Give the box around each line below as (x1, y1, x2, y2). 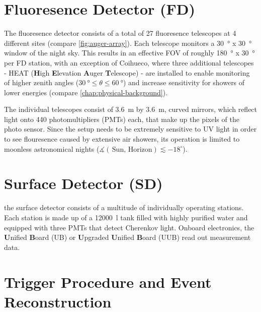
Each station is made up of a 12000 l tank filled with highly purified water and (4, 212, 248, 222)
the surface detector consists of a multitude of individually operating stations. (4, 202, 244, 213)
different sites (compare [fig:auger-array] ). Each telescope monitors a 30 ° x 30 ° (4, 37, 252, 48)
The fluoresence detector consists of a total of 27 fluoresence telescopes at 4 (4, 28, 236, 38)
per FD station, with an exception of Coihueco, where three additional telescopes (4, 57, 254, 68)
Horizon (128, 146, 152, 153)
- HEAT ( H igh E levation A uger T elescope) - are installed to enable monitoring (4, 67, 250, 78)
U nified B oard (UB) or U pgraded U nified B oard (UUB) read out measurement (4, 232, 251, 242)
